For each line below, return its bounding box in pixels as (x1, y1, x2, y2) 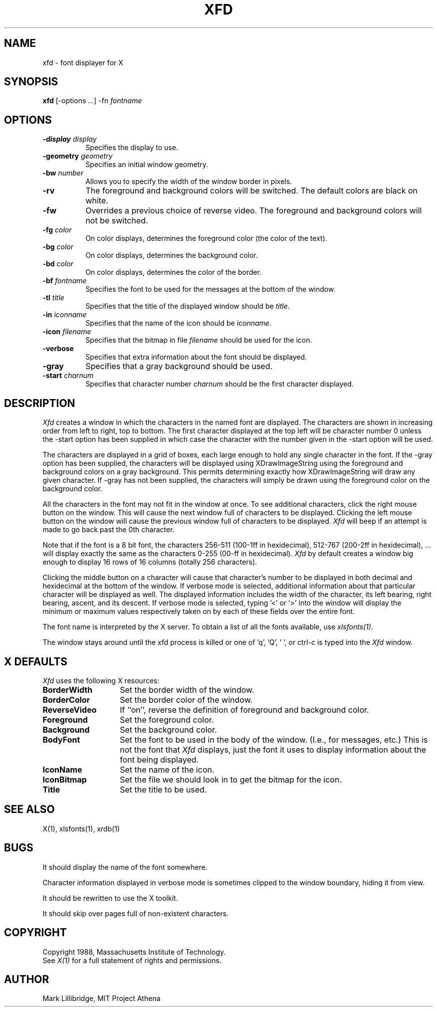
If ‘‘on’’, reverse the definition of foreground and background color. (120, 704, 369, 715)
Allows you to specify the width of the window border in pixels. (85, 177, 292, 186)
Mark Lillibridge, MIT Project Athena (42, 994, 161, 1003)
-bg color (42, 242, 74, 251)
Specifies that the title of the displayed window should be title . (85, 302, 290, 311)
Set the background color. (120, 724, 217, 735)
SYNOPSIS (4, 75, 58, 88)
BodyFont (42, 734, 80, 745)
